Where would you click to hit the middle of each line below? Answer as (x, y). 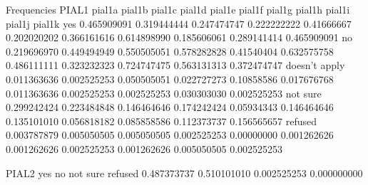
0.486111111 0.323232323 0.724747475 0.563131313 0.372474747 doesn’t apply (175, 65)
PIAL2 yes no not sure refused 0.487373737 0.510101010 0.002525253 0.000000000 (184, 173)
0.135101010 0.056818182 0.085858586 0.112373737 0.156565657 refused (162, 121)
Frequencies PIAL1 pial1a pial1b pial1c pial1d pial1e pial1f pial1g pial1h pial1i (178, 9)
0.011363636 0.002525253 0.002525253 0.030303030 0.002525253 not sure (164, 93)
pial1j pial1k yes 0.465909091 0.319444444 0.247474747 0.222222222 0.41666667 (179, 23)
